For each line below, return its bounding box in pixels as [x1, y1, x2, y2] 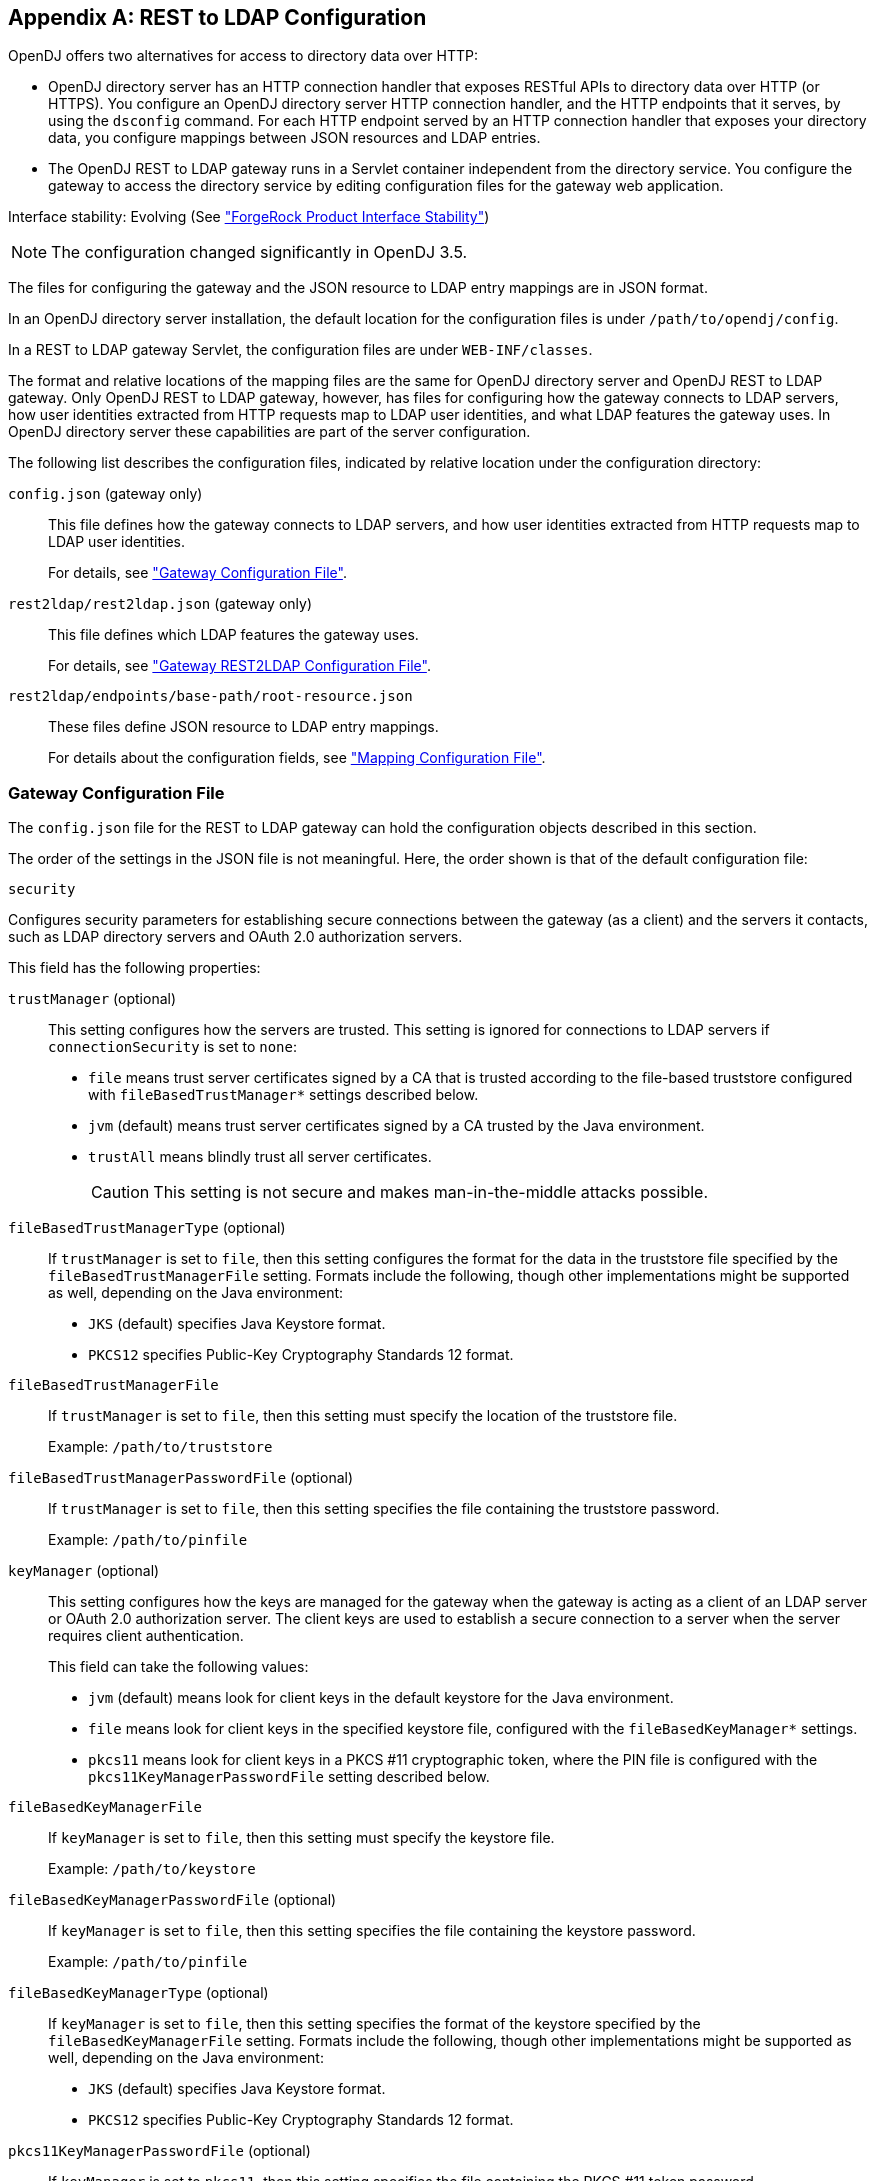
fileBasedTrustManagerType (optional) [8, 1219, 286, 1237]
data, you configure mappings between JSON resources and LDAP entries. [48, 129, 541, 147]
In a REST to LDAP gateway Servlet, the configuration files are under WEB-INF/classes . [8, 341, 593, 359]
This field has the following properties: [8, 959, 261, 977]
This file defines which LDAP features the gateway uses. [48, 626, 419, 644]
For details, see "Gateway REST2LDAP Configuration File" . [48, 657, 431, 675]
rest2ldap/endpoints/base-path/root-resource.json [8, 688, 413, 705]
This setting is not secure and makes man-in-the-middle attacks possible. [153, 1182, 708, 1203]
